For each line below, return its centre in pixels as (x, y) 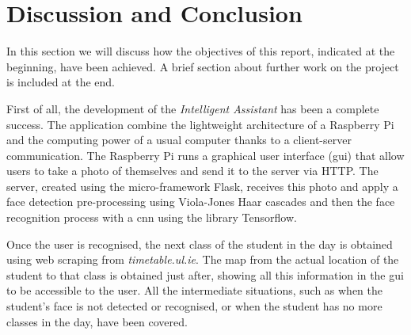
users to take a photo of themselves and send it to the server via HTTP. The (192, 171)
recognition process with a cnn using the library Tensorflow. (152, 217)
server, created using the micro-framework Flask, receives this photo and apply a (202, 186)
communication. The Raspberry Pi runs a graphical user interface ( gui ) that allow (205, 155)
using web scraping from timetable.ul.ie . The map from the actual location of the (203, 259)
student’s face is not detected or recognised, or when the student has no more (194, 306)
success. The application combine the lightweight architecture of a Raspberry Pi (200, 124)
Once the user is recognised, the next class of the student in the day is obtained (200, 244)
